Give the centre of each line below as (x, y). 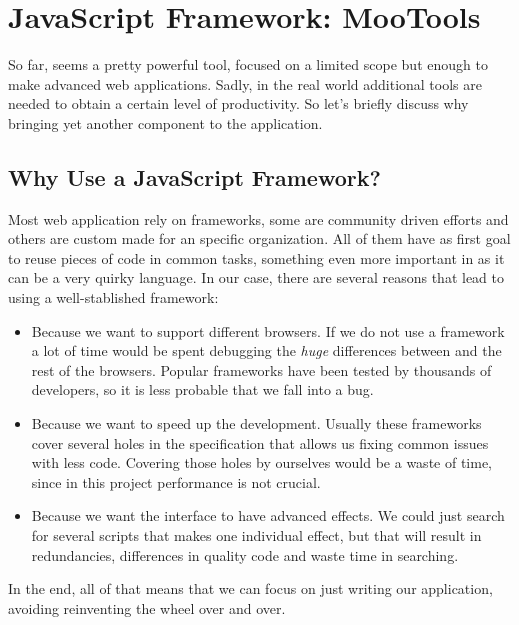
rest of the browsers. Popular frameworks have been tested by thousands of (261, 369)
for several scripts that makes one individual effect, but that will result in (256, 535)
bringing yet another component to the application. (165, 122)
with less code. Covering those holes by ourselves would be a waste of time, (262, 462)
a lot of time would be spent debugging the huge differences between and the (266, 350)
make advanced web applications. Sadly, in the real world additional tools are (245, 83)
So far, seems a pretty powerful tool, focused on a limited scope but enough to (248, 64)
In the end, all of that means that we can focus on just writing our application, (250, 588)
